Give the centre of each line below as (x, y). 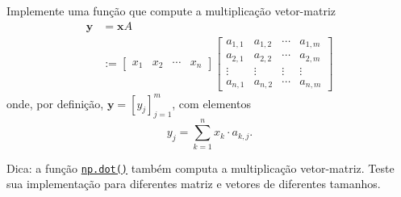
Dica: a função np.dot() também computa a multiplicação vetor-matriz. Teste (200, 168)
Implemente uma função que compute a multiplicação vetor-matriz (171, 10)
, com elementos (211, 103)
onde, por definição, (55, 103)
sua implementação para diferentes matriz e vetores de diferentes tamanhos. (194, 184)
